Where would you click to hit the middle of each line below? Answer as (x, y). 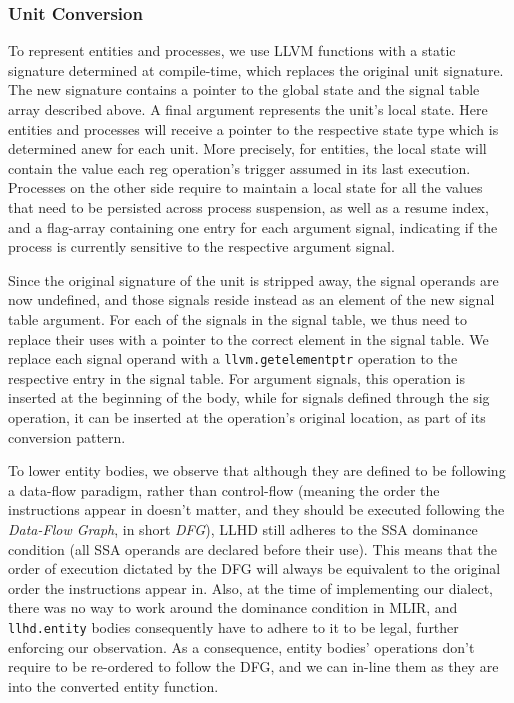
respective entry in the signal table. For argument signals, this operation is (237, 377)
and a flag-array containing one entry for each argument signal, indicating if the (253, 226)
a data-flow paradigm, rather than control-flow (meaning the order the (224, 489)
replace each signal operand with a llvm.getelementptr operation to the (233, 358)
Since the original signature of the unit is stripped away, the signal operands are (253, 279)
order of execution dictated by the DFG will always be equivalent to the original (254, 568)
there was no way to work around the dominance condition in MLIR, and (233, 607)
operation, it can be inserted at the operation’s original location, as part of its (247, 416)
